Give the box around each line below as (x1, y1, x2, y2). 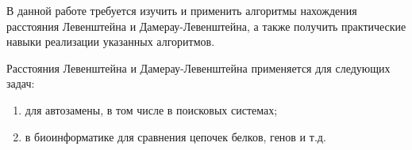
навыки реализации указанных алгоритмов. (6, 33, 215, 50)
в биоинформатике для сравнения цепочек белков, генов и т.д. (25, 128, 326, 144)
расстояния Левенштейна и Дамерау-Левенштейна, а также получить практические (6, 17, 406, 34)
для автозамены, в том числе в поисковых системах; (25, 101, 278, 118)
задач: (6, 75, 35, 92)
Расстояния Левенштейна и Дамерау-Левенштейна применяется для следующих (6, 59, 391, 76)
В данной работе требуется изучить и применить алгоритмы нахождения (6, 2, 357, 18)
